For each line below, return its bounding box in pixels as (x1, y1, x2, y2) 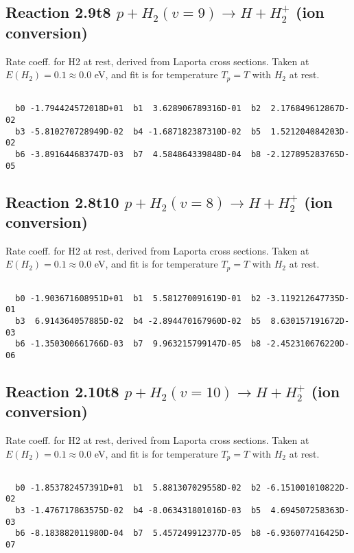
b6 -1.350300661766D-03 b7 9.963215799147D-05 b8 (15, 339, 261, 349)
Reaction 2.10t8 (5, 380, 119, 401)
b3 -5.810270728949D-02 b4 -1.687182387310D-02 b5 (15, 126, 261, 137)
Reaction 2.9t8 (5, 1, 111, 23)
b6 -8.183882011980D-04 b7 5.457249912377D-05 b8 (15, 528, 261, 539)
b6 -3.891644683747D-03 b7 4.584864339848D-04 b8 (15, 149, 261, 159)
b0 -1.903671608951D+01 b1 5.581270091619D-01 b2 (15, 293, 261, 303)
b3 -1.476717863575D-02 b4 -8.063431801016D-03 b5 (15, 506, 261, 516)
